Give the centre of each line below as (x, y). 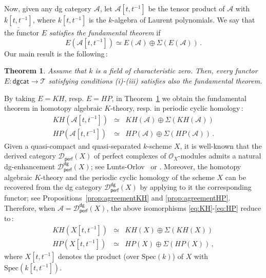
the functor (22, 33)
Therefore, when (30, 207)
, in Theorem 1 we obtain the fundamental (179, 98)
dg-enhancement (30, 166)
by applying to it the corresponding (196, 187)
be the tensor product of (186, 8)
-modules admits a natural (220, 156)
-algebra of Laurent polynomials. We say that (184, 19)
